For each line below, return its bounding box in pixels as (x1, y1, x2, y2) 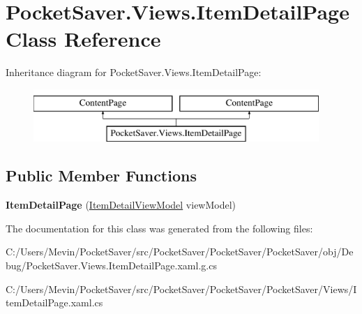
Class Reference (6, 24, 161, 53)
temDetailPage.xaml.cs (6, 295, 103, 310)
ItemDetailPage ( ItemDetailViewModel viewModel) (6, 197, 236, 212)
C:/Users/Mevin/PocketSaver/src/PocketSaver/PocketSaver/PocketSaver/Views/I (6, 281, 357, 296)
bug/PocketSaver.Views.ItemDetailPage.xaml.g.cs (6, 258, 217, 273)
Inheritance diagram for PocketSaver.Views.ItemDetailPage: (6, 65, 262, 80)
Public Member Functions (6, 165, 197, 186)
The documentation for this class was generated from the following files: (6, 220, 313, 235)
